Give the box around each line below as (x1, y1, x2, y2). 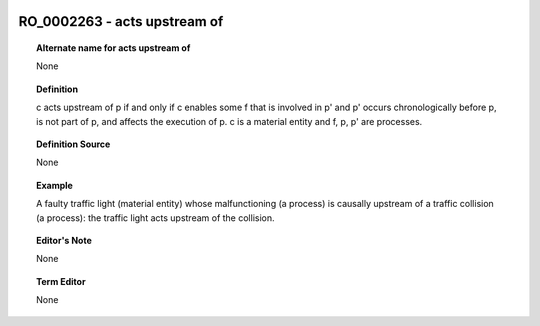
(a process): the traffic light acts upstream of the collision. (36, 211, 275, 224)
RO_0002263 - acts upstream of (18, 13, 224, 30)
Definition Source (36, 138, 111, 150)
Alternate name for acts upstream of (36, 42, 191, 54)
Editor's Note (36, 234, 92, 246)
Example (36, 179, 74, 191)
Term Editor (36, 275, 86, 287)
